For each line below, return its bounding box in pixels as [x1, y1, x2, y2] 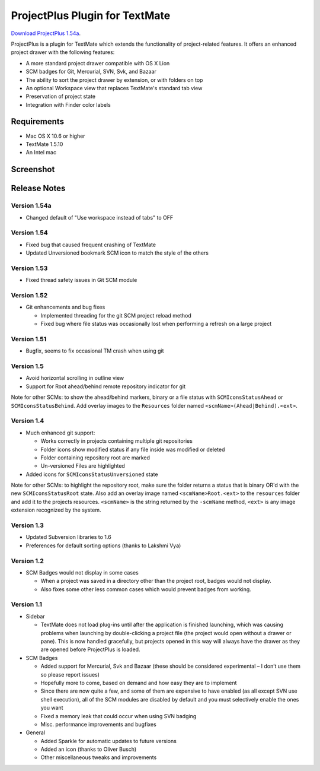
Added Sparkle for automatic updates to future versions [40, 737, 177, 744]
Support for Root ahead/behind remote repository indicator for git [25, 383, 186, 390]
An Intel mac [25, 149, 56, 156]
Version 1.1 [11, 600, 43, 608]
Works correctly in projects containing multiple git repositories [40, 437, 193, 445]
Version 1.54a [11, 202, 52, 210]
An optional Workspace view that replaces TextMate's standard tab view [25, 84, 203, 91]
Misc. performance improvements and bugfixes [40, 721, 156, 728]
